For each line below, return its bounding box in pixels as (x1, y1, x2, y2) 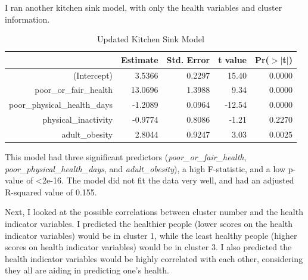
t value (218, 53, 247, 66)
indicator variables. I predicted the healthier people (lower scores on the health (5, 217, 293, 230)
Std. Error (166, 53, 210, 66)
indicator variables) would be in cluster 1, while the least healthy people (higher (5, 229, 297, 241)
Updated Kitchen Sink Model (97, 33, 204, 45)
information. (5, 13, 50, 25)
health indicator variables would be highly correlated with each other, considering (5, 252, 303, 265)
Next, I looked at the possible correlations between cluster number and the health (5, 206, 303, 218)
